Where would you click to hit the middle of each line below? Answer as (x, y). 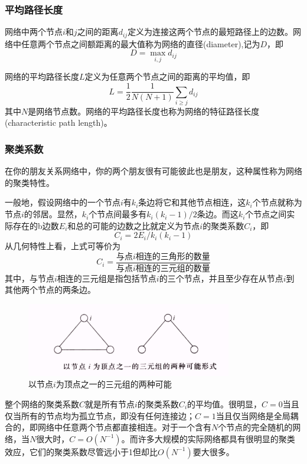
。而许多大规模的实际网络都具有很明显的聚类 (208, 438)
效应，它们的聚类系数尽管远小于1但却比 (81, 451)
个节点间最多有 (118, 214)
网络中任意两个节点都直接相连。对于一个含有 (124, 427)
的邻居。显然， (53, 214)
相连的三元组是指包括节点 (107, 278)
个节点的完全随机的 (255, 427)
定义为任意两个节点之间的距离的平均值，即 (167, 76)
